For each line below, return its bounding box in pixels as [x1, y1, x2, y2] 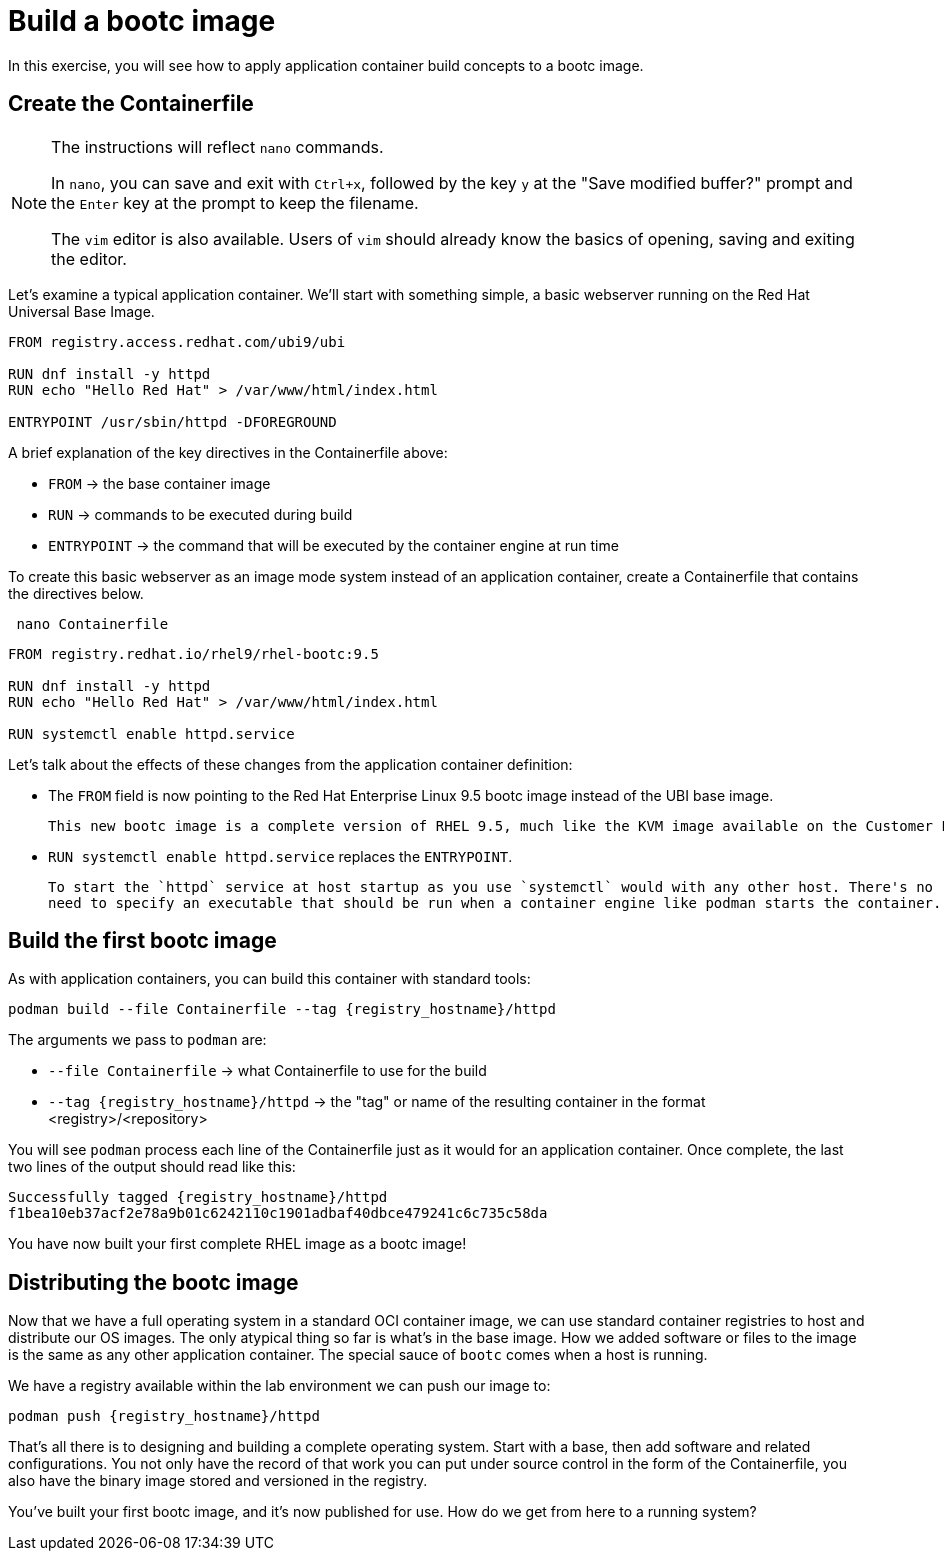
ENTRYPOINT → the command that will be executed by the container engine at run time [48, 536, 619, 554]
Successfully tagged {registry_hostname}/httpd [8, 1189, 388, 1206]
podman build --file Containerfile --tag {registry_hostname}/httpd [8, 1001, 556, 1018]
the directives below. [8, 584, 144, 602]
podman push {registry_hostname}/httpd [8, 1408, 320, 1425]
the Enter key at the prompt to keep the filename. [51, 192, 419, 213]
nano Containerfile [16, 615, 169, 632]
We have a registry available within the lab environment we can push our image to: [8, 1377, 551, 1395]
